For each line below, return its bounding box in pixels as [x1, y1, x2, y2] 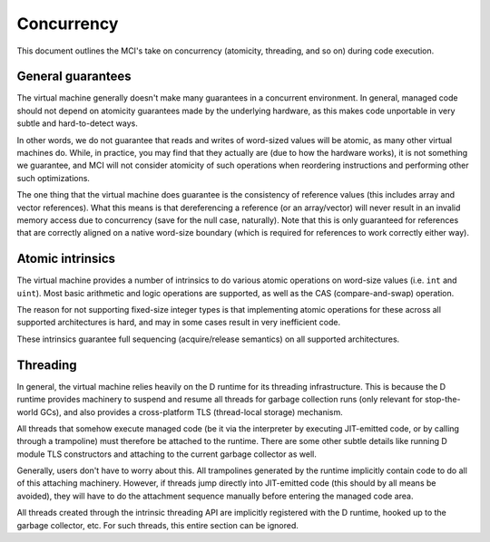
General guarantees [16, 69, 132, 84]
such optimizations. [16, 172, 91, 183]
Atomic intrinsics [16, 251, 116, 266]
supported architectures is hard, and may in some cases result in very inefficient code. [16, 317, 340, 328]
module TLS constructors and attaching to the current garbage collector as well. [16, 449, 317, 460]
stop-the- [425, 394, 461, 405]
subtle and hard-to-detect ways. [16, 118, 138, 129]
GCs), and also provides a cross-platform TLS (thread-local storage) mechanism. [39, 406, 344, 417]
